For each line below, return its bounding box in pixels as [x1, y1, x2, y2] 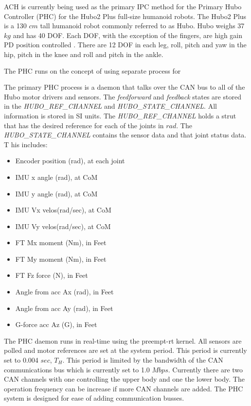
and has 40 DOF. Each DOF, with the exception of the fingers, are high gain [13, 30, 243, 40]
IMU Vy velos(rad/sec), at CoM [15, 221, 111, 231]
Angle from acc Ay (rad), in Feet [15, 303, 113, 313]
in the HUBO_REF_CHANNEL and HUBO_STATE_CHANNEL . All [4, 101, 217, 111]
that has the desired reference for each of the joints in [4, 120, 164, 130]
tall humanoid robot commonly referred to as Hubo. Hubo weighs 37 [40, 20, 245, 31]
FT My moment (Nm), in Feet [15, 253, 107, 264]
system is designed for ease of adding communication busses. [4, 393, 184, 403]
